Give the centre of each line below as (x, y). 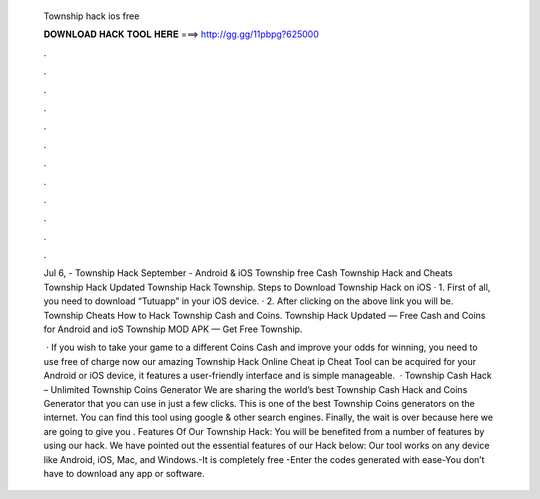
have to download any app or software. (124, 473)
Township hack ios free (91, 16)
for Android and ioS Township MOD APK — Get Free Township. (173, 329)
